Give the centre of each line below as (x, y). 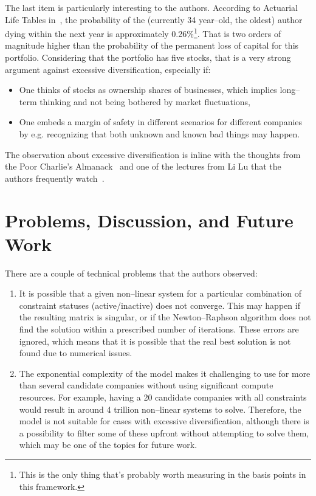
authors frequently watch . (55, 178)
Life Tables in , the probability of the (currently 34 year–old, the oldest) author (154, 19)
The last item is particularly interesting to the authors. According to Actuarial (151, 7)
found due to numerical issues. (76, 353)
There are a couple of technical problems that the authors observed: (131, 273)
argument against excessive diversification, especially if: (108, 69)
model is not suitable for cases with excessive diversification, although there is (164, 421)
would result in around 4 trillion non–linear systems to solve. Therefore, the (160, 409)
